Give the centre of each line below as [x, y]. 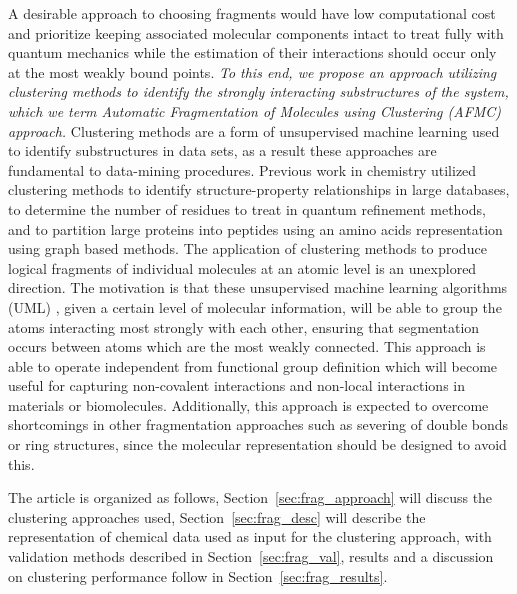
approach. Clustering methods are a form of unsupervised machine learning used [254, 130]
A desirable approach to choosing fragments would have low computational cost [252, 13]
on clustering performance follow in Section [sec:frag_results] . [198, 575]
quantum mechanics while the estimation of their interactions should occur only [252, 52]
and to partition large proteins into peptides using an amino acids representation [255, 228]
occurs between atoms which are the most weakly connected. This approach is [247, 346]
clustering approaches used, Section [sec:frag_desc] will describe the [217, 516]
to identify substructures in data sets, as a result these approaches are [222, 150]
